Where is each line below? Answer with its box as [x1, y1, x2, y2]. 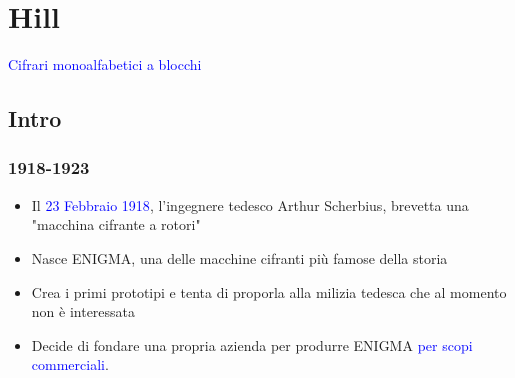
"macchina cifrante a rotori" [31, 214, 201, 235]
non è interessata [31, 301, 136, 322]
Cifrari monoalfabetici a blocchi [8, 54, 202, 75]
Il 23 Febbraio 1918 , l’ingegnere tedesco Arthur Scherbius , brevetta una [31, 194, 469, 215]
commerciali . [31, 354, 109, 375]
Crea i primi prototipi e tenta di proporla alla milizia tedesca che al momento [31, 281, 507, 302]
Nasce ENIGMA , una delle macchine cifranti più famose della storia [31, 247, 448, 268]
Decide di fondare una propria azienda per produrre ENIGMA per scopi [31, 334, 473, 355]
